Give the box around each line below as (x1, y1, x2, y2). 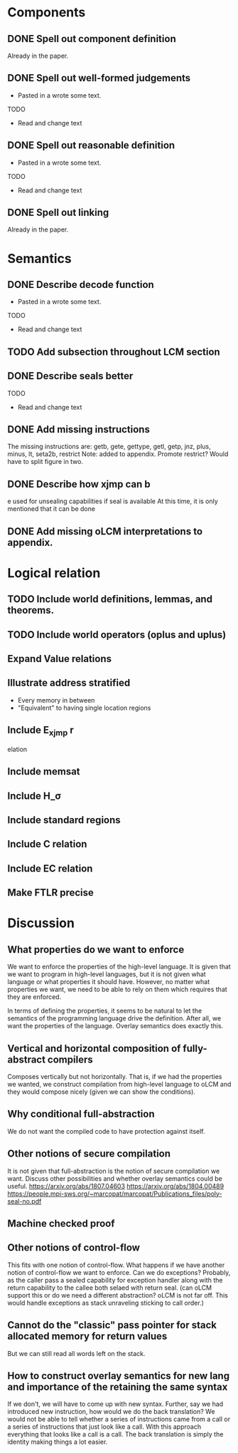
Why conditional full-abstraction (7, 1108, 155, 1120)
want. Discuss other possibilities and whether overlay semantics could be (7, 1174, 222, 1183)
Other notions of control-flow (7, 1241, 141, 1254)
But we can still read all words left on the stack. (7, 1349, 146, 1358)
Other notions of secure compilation (7, 1148, 171, 1160)
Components (7, 4, 86, 21)
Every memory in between (17, 696, 95, 704)
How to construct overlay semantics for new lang (7, 1370, 229, 1382)
